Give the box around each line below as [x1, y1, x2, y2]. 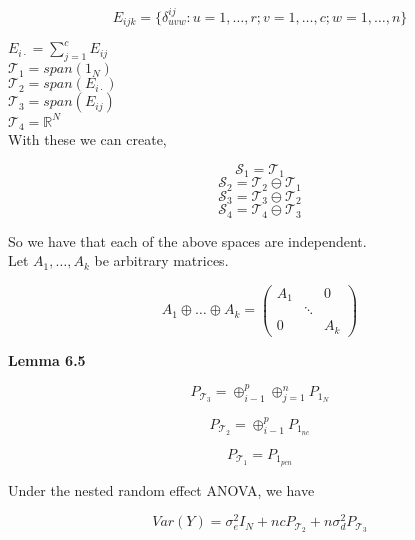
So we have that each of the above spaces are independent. [8, 230, 367, 251]
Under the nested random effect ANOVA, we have [8, 479, 315, 500]
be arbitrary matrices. [94, 250, 229, 271]
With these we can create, [8, 129, 167, 150]
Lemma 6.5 [8, 349, 86, 370]
